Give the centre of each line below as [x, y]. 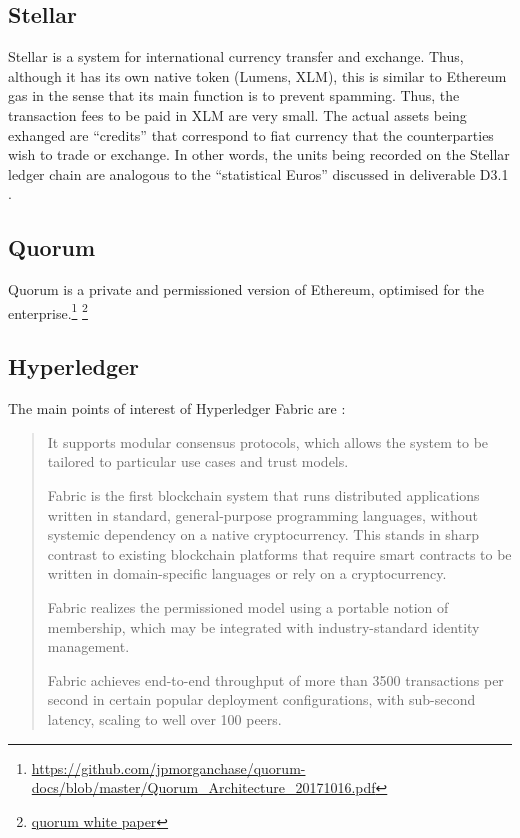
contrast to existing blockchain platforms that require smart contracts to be [279, 553]
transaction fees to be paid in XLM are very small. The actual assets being [237, 114]
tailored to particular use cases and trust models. [198, 461]
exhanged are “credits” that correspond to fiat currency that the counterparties [251, 134]
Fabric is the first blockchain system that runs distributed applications [263, 494]
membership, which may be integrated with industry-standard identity [263, 626]
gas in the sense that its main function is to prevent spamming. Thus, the [234, 95]
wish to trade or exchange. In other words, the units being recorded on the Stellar [259, 154]
